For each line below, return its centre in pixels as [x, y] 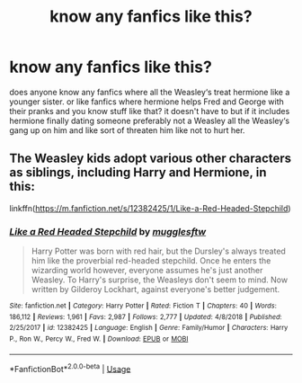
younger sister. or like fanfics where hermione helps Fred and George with [147, 102]
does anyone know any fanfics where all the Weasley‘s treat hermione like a [150, 92]
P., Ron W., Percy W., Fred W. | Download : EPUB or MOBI [99, 339]
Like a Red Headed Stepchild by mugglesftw [108, 231]
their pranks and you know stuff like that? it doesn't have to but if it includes [150, 111]
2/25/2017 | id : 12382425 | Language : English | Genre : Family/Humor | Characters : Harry [149, 328]
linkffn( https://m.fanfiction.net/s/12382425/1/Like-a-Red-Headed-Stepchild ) [150, 208]
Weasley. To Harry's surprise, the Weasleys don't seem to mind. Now [160, 280]
